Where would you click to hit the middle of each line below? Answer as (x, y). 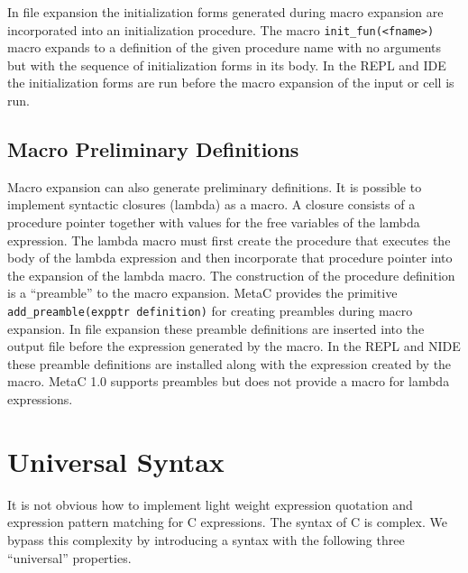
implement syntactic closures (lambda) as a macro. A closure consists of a (211, 204)
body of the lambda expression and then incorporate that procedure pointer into (230, 258)
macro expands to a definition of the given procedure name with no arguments (224, 47)
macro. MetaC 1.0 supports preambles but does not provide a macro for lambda (229, 381)
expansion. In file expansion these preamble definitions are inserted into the (216, 328)
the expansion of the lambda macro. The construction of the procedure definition (231, 275)
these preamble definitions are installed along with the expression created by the (229, 363)
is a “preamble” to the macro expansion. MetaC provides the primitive (202, 293)
